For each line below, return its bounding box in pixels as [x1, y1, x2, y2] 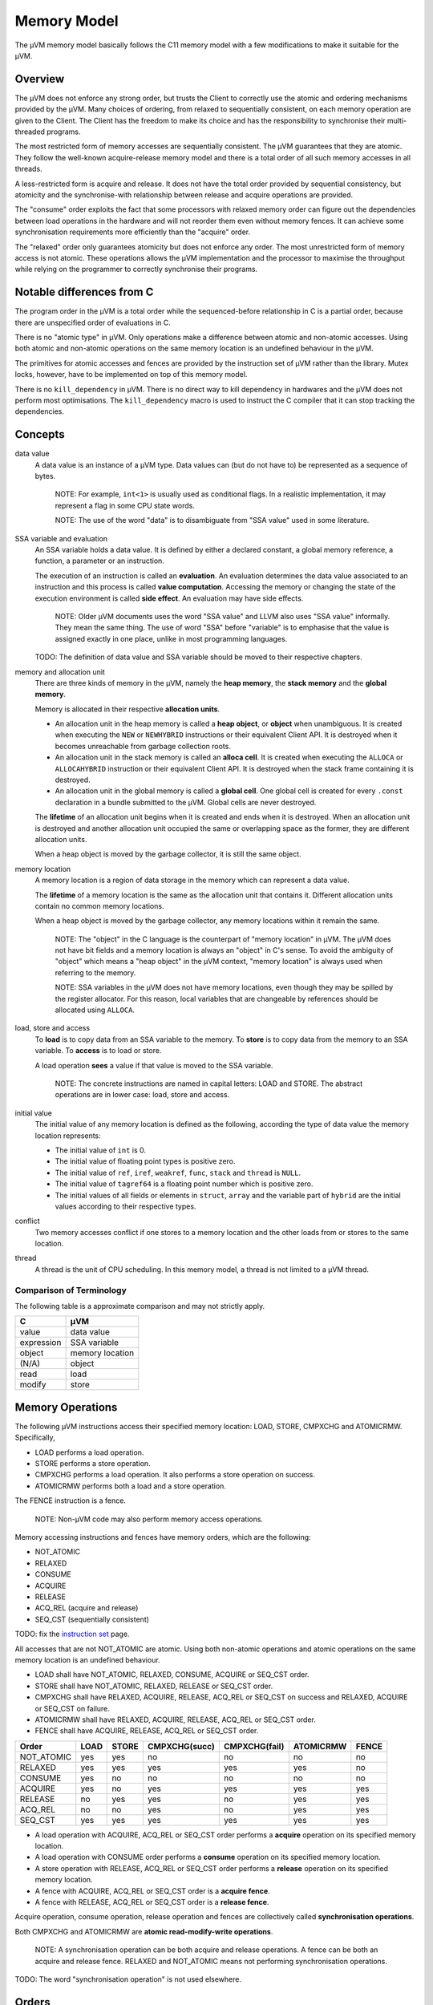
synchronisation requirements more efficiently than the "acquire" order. [14, 227, 251, 237]
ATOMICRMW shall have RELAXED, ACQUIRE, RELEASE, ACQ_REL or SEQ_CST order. [34, 1715, 316, 1724]
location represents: [34, 1131, 102, 1140]
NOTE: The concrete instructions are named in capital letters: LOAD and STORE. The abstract [55, 1079, 363, 1088]
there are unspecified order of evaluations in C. [14, 318, 172, 327]
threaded [14, 127, 46, 136]
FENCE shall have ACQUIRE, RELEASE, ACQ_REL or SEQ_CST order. [34, 1726, 259, 1736]
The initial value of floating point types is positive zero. [55, 1156, 236, 1166]
